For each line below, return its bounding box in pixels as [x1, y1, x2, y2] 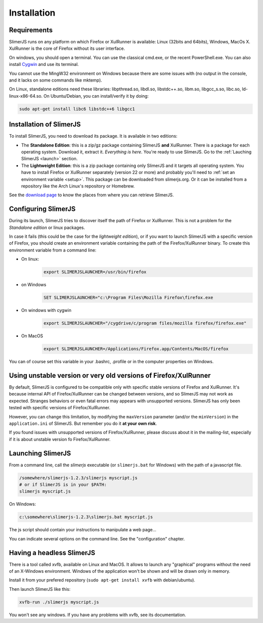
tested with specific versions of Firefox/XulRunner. [9, 405, 111, 411]
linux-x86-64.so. [9, 93, 43, 99]
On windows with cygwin [21, 308, 72, 313]
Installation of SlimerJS [9, 120, 81, 129]
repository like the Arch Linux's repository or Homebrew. [21, 183, 135, 189]
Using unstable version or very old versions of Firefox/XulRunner [9, 371, 211, 379]
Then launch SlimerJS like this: [9, 586, 71, 592]
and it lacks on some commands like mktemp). [9, 77, 102, 83]
